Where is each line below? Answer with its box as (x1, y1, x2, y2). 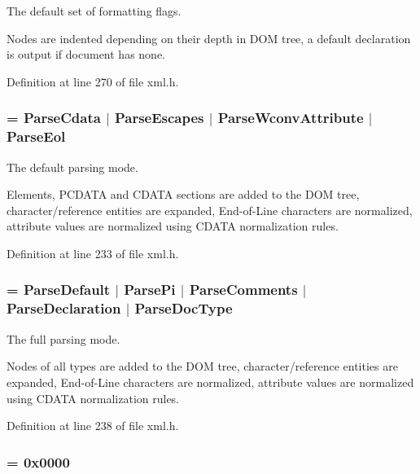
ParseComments (189, 279, 298, 300)
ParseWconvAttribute (217, 108, 364, 128)
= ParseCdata (7, 108, 101, 128)
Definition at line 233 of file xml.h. (7, 244, 179, 261)
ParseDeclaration (7, 298, 121, 318)
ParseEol (7, 126, 66, 147)
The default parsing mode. (7, 158, 138, 175)
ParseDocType (134, 298, 233, 318)
